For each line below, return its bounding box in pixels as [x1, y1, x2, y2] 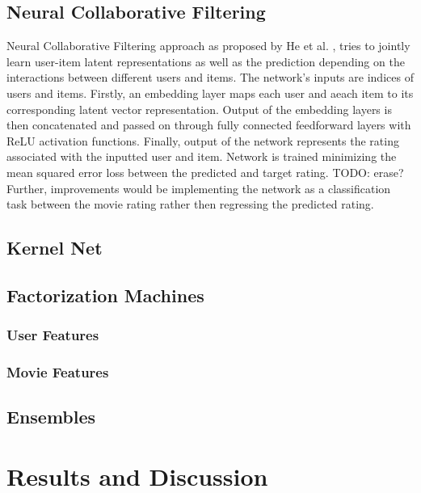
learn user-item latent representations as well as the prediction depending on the [6, 53, 405, 70]
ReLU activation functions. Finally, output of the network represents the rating [6, 132, 399, 149]
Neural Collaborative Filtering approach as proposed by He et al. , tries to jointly [6, 37, 410, 54]
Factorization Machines [6, 282, 204, 307]
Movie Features [6, 362, 109, 382]
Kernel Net [6, 235, 103, 260]
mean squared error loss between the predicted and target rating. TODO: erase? [6, 163, 404, 180]
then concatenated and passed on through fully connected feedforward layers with [6, 116, 411, 133]
